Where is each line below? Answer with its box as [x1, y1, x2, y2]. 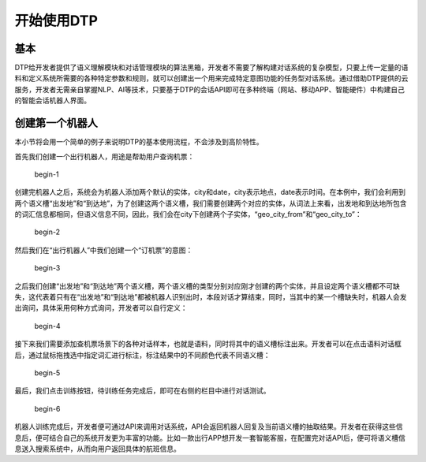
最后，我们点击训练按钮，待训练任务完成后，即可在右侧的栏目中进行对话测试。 [14, 386, 271, 396]
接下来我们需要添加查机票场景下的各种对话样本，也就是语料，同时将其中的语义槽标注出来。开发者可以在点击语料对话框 [14, 339, 402, 348]
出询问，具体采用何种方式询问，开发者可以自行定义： [14, 304, 188, 313]
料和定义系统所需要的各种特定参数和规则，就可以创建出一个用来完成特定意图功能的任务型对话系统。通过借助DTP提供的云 [14, 73, 409, 83]
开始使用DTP [14, 12, 99, 29]
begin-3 [34, 263, 61, 273]
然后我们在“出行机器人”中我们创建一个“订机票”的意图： [14, 245, 193, 255]
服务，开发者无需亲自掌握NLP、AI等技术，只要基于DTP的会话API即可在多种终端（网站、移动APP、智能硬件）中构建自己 [14, 84, 405, 94]
